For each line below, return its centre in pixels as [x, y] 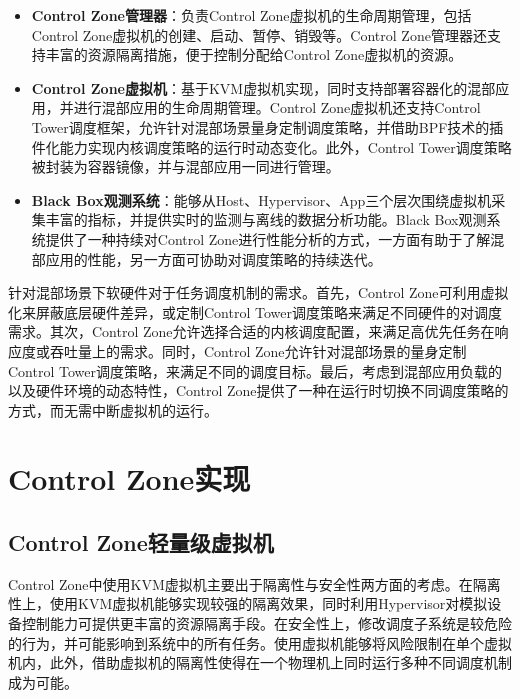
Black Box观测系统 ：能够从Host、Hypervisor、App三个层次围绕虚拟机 [261, 199]
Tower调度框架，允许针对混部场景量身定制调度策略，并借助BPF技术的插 [267, 126]
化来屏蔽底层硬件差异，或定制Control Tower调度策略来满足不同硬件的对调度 [255, 311]
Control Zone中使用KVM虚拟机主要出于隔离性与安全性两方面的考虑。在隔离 [254, 583]
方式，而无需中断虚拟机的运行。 [113, 409]
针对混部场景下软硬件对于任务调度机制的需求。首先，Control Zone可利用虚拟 [258, 292]
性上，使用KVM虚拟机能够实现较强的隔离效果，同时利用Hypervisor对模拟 [248, 603]
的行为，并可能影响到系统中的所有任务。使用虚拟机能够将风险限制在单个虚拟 [260, 642]
